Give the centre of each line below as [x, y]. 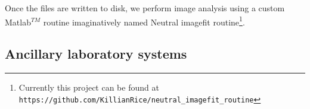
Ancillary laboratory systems [96, 54]
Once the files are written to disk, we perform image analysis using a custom [145, 8]
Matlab [18, 22]
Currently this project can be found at [89, 87]
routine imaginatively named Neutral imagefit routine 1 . [144, 21]
